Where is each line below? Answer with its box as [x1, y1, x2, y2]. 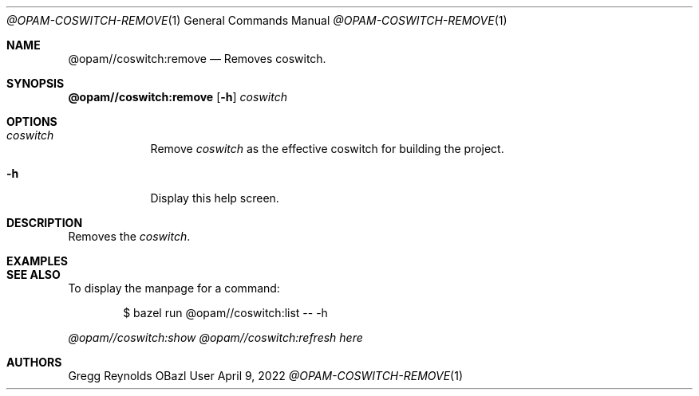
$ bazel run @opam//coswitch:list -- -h [123, 306, 328, 320]
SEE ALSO [6, 268, 61, 281]
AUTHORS [6, 355, 62, 369]
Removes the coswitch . [68, 229, 191, 243]
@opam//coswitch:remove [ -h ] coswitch [68, 90, 287, 104]
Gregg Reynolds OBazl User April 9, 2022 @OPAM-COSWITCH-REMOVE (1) [68, 369, 464, 382]
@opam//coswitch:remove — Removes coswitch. [68, 52, 326, 65]
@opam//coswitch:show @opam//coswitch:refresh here [68, 331, 363, 344]
